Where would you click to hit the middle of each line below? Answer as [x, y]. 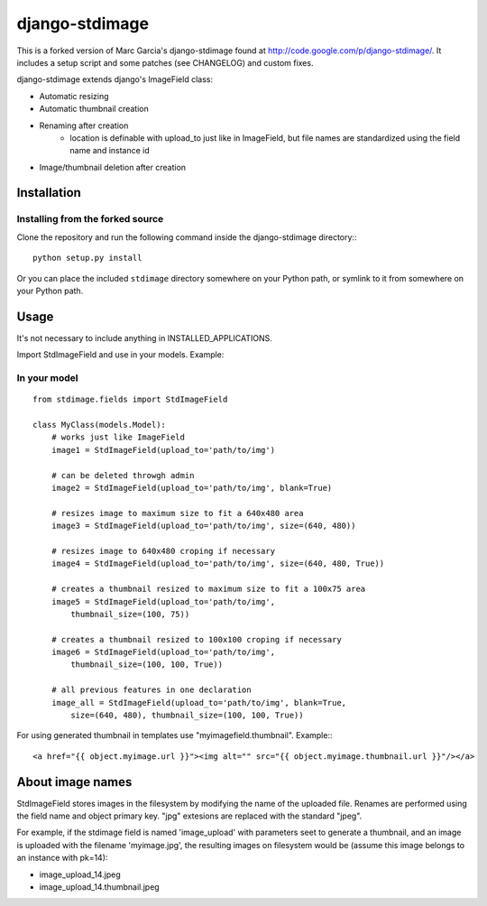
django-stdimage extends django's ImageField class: [115, 79]
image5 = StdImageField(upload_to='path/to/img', [163, 601]
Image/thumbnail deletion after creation [113, 167]
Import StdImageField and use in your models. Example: [120, 355]
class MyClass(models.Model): [100, 425]
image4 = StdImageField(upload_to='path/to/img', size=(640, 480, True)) [218, 564]
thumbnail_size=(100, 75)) [130, 614]
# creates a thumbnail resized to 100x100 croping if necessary [196, 639]
